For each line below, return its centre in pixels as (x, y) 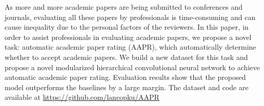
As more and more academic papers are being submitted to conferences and (124, 7)
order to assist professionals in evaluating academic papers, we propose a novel (128, 37)
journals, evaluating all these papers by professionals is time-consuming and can (130, 17)
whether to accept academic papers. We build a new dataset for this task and (126, 57)
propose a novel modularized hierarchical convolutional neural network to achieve (132, 67)
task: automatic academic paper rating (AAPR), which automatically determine (130, 47)
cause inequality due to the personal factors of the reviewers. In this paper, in (127, 27)
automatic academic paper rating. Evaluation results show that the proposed (125, 77)
